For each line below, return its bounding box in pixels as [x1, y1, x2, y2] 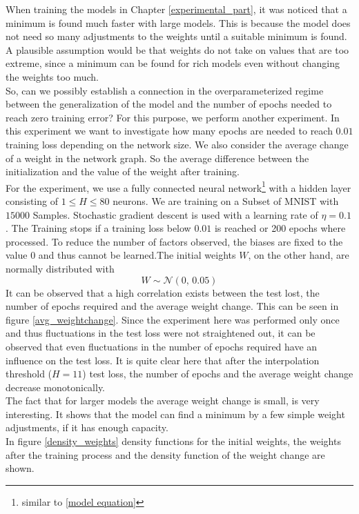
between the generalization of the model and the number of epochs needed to [6, 97, 332, 111]
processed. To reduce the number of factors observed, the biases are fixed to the [6, 234, 343, 248]
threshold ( [6, 366, 52, 381]
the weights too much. [6, 69, 99, 83]
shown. [6, 461, 35, 475]
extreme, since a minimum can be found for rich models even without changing [6, 56, 340, 70]
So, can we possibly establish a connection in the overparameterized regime [6, 83, 324, 97]
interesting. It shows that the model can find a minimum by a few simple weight [6, 406, 345, 421]
